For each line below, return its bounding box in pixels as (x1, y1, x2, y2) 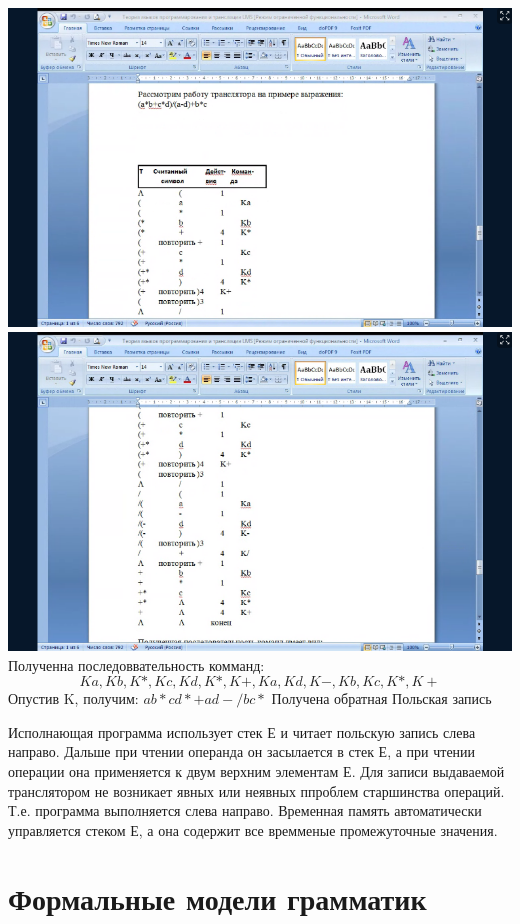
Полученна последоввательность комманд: (8, 654, 265, 675)
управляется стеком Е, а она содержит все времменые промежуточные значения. (8, 819, 498, 840)
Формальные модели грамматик (8, 878, 427, 919)
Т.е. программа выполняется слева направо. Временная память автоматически (8, 800, 482, 821)
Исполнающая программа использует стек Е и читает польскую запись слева (8, 721, 476, 742)
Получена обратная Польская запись (271, 688, 492, 709)
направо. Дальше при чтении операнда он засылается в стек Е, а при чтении (8, 741, 476, 762)
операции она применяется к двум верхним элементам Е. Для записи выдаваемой (8, 760, 505, 781)
